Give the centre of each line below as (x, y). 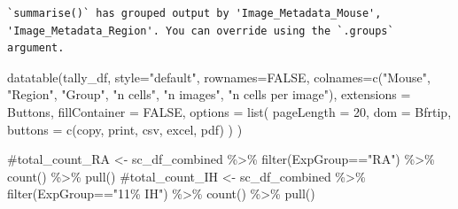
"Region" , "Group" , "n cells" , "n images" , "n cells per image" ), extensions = (209, 94)
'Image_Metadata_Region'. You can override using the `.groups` (201, 31)
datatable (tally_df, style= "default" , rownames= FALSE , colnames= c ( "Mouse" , (219, 77)
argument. (36, 48)
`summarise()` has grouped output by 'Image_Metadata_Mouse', (194, 13)
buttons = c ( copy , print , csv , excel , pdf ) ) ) (125, 129)
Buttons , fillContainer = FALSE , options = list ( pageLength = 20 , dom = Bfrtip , (229, 111)
